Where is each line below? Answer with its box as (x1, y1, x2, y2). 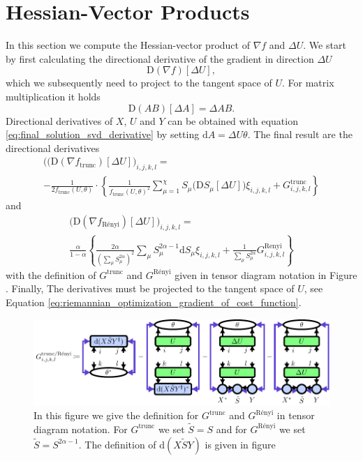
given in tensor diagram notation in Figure (175, 267, 357, 282)
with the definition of (6, 267, 96, 282)
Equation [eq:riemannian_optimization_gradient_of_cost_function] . (6, 295, 302, 310)
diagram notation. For (34, 421, 128, 436)
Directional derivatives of (6, 113, 113, 128)
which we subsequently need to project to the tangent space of (6, 75, 272, 90)
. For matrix (281, 75, 334, 90)
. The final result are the (247, 127, 353, 142)
